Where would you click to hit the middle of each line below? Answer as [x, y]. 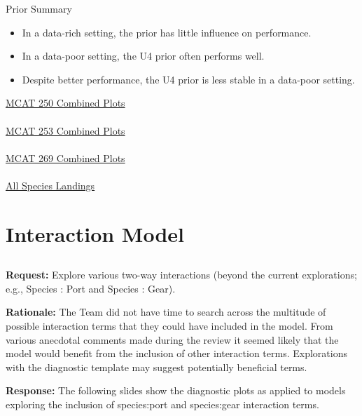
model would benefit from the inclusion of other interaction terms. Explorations [176, 353]
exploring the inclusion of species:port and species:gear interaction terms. [162, 404]
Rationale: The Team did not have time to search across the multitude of [166, 312]
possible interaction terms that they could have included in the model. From [169, 326]
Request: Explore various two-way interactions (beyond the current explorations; [181, 275]
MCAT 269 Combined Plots [65, 157]
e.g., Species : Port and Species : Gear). [91, 288]
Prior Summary [39, 8]
